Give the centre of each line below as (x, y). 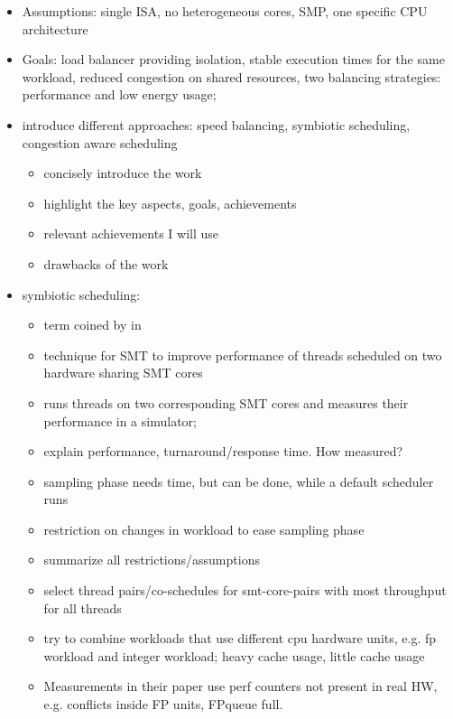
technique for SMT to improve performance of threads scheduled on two (243, 355)
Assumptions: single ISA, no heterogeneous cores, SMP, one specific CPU (225, 11)
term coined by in (92, 325)
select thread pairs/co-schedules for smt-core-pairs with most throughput (245, 590)
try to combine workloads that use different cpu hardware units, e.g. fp (240, 638)
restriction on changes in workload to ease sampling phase (204, 529)
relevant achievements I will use (131, 233)
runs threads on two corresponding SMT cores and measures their (226, 402)
